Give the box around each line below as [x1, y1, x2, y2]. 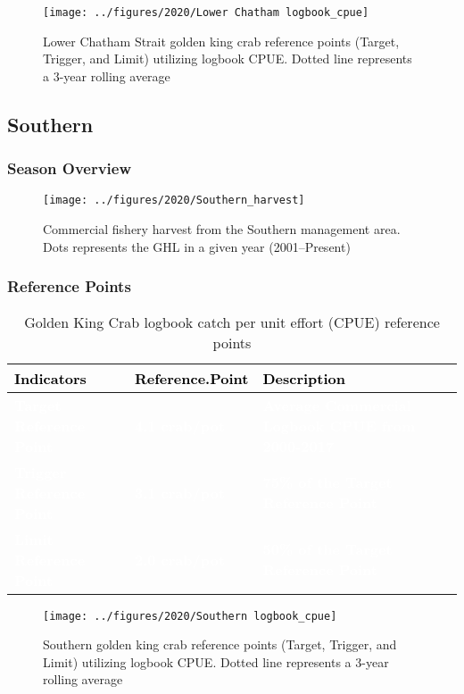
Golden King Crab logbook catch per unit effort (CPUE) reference [24, 311, 440, 332]
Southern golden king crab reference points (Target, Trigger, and [43, 635, 397, 654]
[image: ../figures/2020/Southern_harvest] [43, 194, 305, 207]
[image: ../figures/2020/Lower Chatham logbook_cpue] [43, 6, 369, 19]
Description [262, 367, 346, 389]
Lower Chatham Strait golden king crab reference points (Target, [43, 31, 400, 50]
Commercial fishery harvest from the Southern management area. [43, 220, 401, 238]
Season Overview [7, 157, 132, 180]
